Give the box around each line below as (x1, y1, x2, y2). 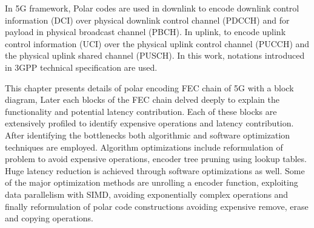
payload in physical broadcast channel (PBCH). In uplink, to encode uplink (5, 25, 286, 38)
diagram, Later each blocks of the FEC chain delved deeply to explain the (5, 93, 280, 106)
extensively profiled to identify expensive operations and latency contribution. (5, 117, 294, 129)
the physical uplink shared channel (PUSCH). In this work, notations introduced (5, 49, 305, 62)
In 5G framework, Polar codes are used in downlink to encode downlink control (5, 2, 299, 14)
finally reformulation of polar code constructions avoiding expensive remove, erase (5, 200, 309, 212)
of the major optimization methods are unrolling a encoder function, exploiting (5, 176, 298, 189)
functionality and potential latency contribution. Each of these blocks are (5, 105, 277, 117)
